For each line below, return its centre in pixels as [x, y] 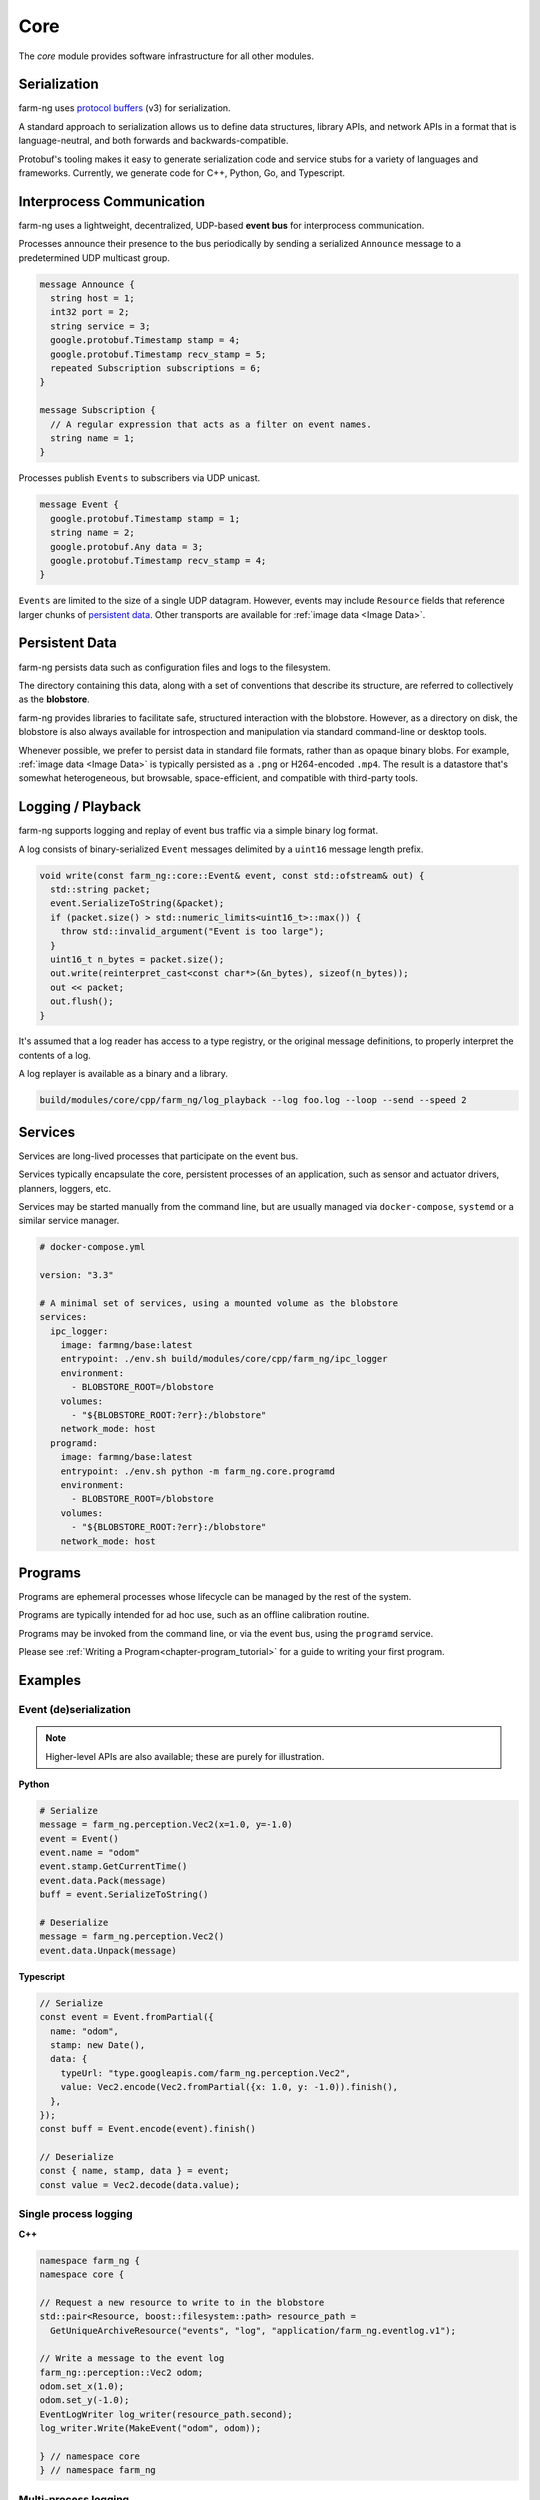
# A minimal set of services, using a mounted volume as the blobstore [219, 1303]
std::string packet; [100, 889]
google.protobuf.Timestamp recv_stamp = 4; [158, 560]
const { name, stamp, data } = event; [134, 2171]
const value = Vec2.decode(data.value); [139, 2184]
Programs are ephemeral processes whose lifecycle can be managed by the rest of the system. [215, 1596]
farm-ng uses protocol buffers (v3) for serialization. [124, 108]
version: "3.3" [76, 1275]
